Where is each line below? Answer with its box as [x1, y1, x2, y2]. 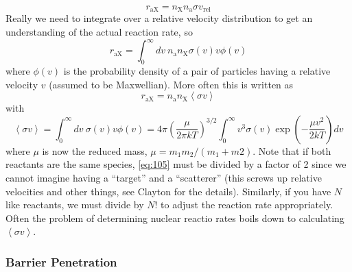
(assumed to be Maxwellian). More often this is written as [49, 77, 294, 91]
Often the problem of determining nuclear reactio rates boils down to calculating [5, 210, 344, 225]
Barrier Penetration [5, 253, 117, 270]
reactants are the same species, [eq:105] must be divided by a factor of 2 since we [5, 157, 347, 171]
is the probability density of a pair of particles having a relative [63, 63, 331, 77]
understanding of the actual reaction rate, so [5, 25, 193, 39]
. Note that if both [253, 143, 331, 158]
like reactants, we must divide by [5, 197, 144, 212]
